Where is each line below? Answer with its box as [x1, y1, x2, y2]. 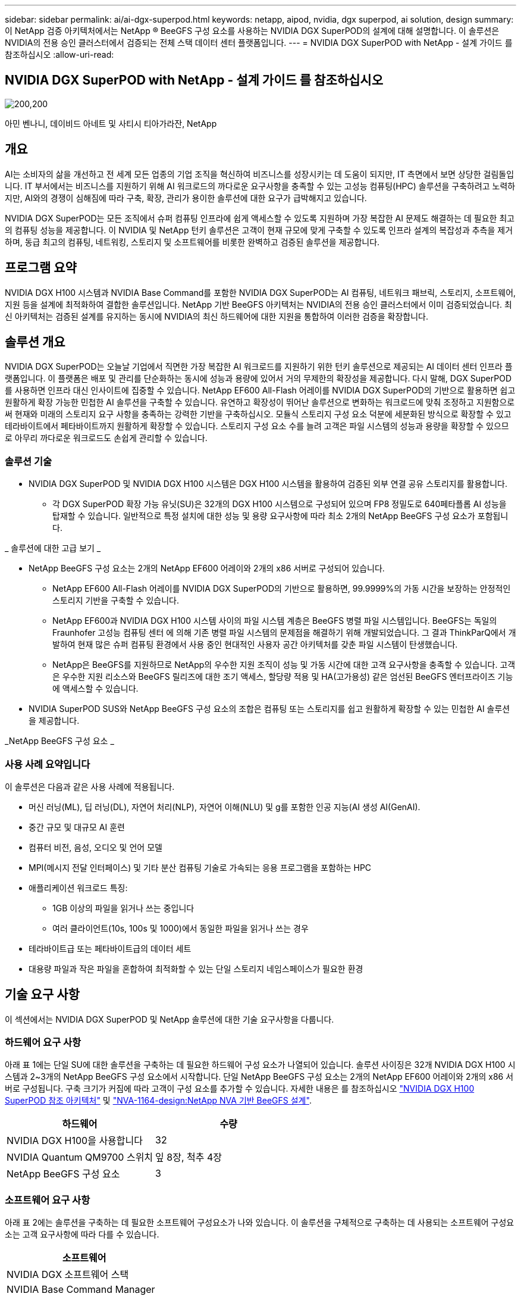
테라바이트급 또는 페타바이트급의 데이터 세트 [29, 943, 192, 954]
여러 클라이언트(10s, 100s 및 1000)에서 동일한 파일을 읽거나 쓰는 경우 [52, 923, 309, 933]
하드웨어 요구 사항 [5, 1036, 81, 1049]
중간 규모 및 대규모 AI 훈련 [29, 821, 125, 832]
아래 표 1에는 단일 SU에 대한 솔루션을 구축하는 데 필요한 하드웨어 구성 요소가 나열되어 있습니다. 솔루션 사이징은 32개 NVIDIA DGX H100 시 [5, 1060, 516, 1070]
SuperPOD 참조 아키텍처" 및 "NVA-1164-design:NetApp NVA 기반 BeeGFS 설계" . [5, 1095, 312, 1106]
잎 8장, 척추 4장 [155, 1151, 222, 1164]
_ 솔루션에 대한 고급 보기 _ [5, 543, 101, 554]
